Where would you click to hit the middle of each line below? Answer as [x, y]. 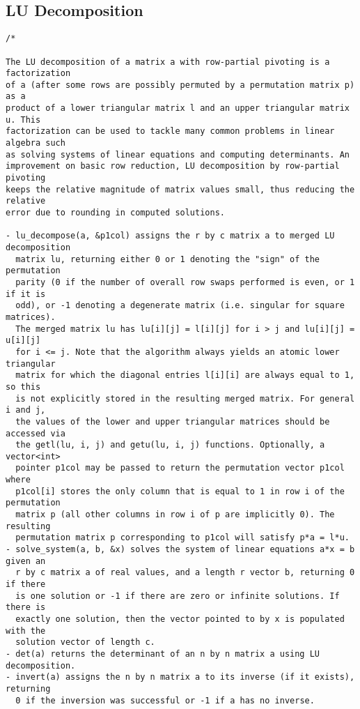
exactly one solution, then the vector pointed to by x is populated [180, 619]
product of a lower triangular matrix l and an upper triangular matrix [178, 108]
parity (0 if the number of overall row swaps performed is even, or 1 [185, 282]
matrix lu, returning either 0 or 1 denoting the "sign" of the [168, 259]
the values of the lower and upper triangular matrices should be [173, 421]
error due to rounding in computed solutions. [115, 213]
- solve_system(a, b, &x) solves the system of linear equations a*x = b [180, 550]
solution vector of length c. [85, 642]
